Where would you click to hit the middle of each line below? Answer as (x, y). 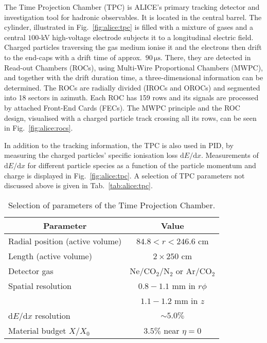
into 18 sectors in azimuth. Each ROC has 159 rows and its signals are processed (131, 97)
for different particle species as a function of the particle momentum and (142, 165)
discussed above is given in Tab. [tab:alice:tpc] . (78, 185)
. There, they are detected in (206, 57)
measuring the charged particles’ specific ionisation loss (91, 155)
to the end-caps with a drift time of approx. (73, 57)
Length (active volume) (50, 256)
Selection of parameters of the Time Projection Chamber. (112, 205)
